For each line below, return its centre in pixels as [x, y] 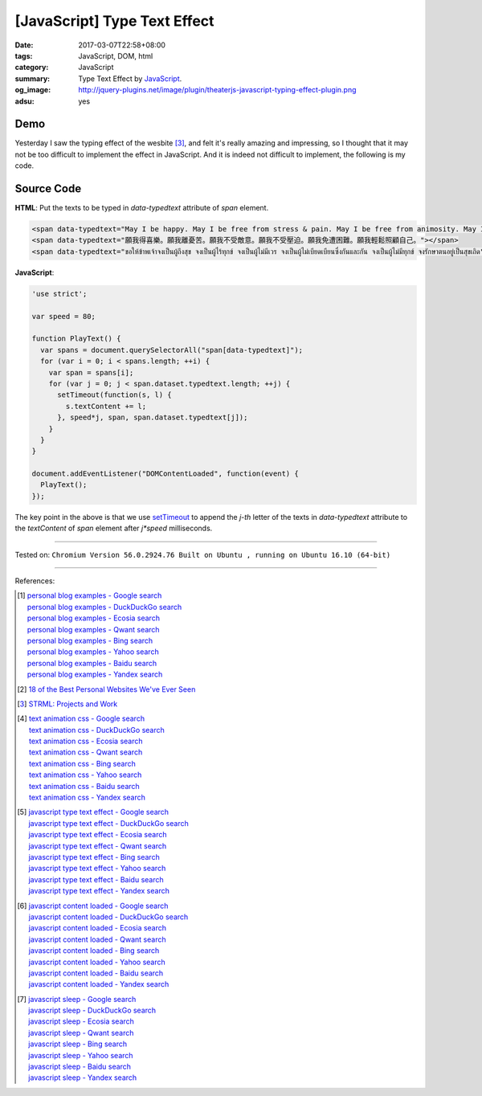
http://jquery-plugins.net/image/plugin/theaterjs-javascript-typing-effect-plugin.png [217, 90]
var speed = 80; [64, 316]
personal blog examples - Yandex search [95, 674]
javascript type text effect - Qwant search [98, 846]
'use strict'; [59, 294]
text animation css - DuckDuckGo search [96, 730]
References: [35, 581]
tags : [24, 55]
